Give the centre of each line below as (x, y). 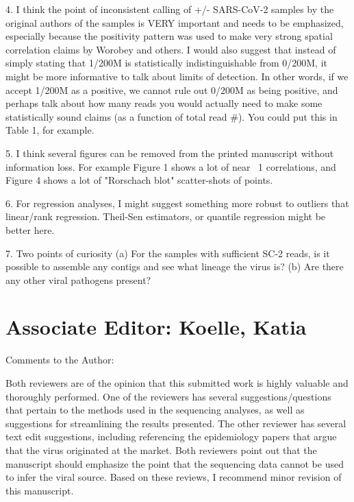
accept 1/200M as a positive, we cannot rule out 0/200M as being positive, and (172, 89)
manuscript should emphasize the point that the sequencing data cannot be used (175, 463)
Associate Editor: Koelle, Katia (156, 327)
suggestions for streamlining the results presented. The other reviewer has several (176, 423)
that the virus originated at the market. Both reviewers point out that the (161, 450)
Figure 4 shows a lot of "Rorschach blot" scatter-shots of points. (139, 180)
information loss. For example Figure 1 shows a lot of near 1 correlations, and (171, 166)
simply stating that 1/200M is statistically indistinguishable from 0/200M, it (167, 63)
